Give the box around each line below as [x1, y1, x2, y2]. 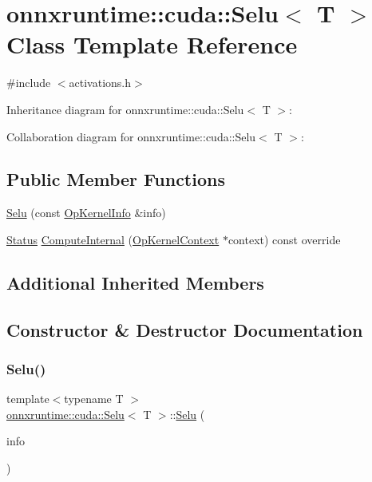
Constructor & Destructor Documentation [6, 317, 363, 342]
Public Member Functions [6, 167, 225, 192]
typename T [64, 390, 124, 407]
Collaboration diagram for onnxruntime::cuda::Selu [6, 128, 256, 144]
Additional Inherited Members [6, 270, 264, 294]
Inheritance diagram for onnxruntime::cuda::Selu [6, 101, 244, 117]
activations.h [69, 74, 132, 91]
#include [6, 74, 51, 91]
